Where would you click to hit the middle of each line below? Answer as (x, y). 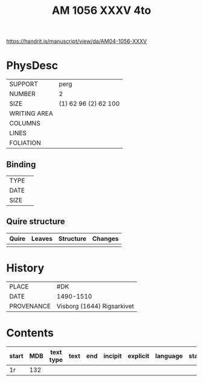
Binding (21, 164)
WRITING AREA (31, 113)
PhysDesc (32, 65)
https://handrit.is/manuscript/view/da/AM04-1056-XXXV (77, 41)
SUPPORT (24, 84)
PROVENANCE (30, 306)
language (169, 355)
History (25, 268)
